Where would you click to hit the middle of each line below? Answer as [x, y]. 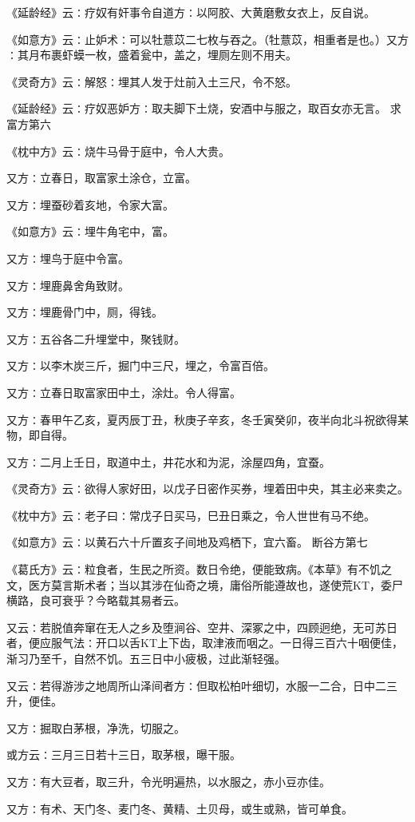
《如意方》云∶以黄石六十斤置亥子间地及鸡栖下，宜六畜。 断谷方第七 [187, 542]
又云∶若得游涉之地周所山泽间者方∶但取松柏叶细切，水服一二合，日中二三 [202, 685]
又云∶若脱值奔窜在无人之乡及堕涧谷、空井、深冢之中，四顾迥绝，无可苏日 [202, 627]
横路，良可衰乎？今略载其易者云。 [96, 600]
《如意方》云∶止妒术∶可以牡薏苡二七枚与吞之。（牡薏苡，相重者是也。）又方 [207, 39]
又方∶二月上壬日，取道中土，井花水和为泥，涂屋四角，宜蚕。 [168, 461]
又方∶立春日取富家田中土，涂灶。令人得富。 [124, 392]
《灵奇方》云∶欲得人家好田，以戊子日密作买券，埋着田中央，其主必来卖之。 [207, 488]
